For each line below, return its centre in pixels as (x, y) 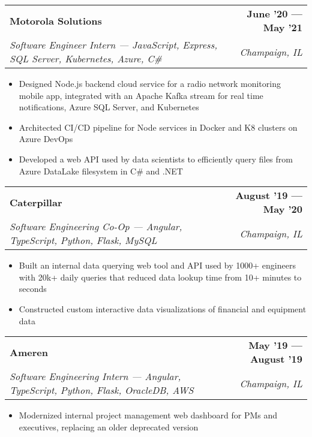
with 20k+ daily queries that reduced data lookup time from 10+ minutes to (160, 277)
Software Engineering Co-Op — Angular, (96, 227)
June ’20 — (274, 13)
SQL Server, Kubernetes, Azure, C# (86, 58)
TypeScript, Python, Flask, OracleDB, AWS (102, 390)
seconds (33, 289)
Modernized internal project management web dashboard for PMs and (148, 415)
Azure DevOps (46, 139)
